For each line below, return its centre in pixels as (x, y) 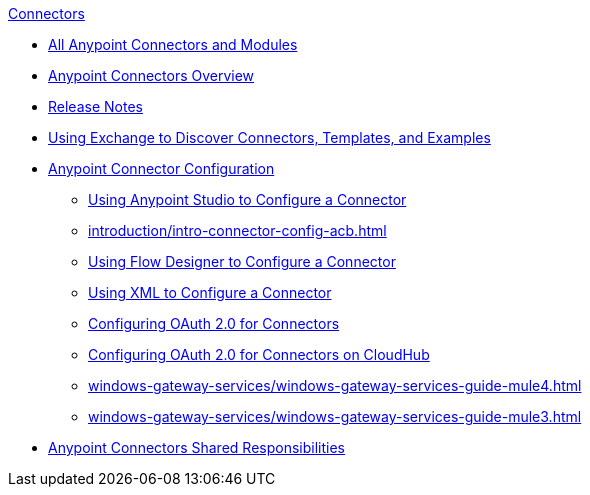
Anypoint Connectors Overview (151, 75)
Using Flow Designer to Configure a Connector (242, 261)
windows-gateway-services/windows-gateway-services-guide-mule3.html (335, 416)
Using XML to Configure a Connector (210, 292)
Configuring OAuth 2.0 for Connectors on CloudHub (259, 354)
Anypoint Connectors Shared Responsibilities (196, 447)
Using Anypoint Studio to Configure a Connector (247, 199)
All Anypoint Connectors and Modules (173, 44)
